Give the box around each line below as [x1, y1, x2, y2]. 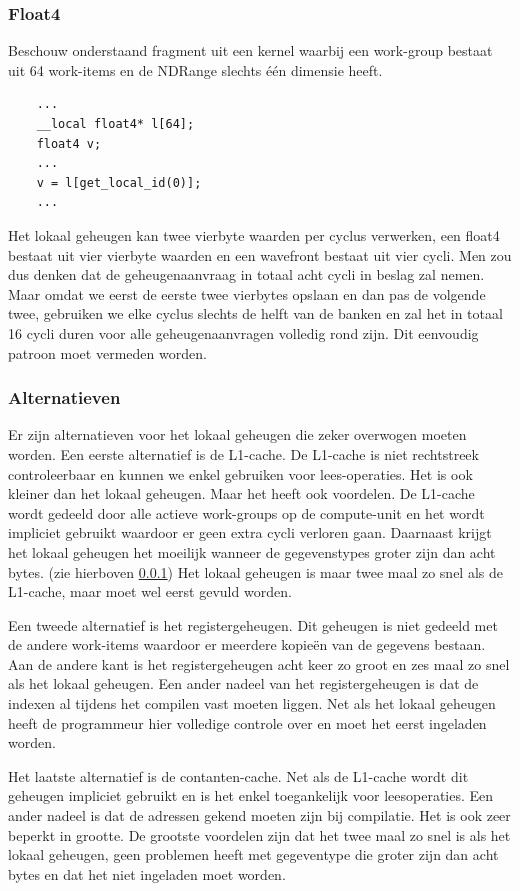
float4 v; [36, 136, 102, 151]
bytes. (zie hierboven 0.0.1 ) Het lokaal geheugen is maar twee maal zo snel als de [8, 561, 503, 582]
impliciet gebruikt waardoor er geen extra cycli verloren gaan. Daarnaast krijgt [8, 522, 492, 543]
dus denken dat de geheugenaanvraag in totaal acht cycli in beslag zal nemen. [8, 264, 485, 285]
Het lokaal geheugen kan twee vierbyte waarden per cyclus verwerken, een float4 [8, 224, 500, 245]
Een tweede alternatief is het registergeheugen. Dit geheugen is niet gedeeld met [8, 614, 498, 635]
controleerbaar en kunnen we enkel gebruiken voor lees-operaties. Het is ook [8, 463, 473, 484]
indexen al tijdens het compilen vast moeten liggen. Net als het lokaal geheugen [8, 693, 496, 714]
